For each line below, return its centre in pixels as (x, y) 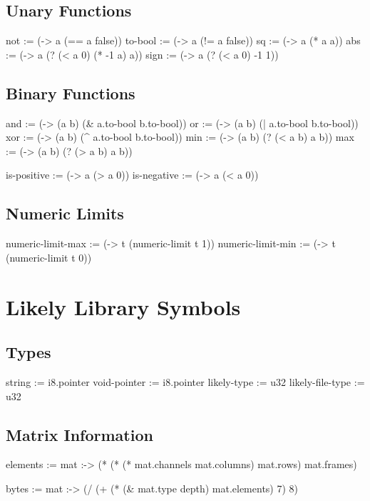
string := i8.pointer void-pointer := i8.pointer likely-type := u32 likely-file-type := (185, 381)
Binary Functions (71, 93)
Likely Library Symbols (123, 306)
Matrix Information (79, 434)
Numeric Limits (65, 213)
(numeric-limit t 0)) (49, 257)
